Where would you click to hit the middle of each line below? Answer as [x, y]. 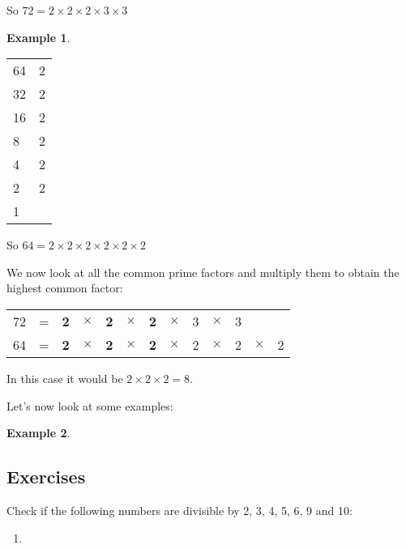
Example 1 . [38, 37]
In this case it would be [65, 378]
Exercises [46, 477]
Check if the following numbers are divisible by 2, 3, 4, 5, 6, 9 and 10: [179, 510]
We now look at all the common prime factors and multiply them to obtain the [203, 272]
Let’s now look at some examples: [90, 405]
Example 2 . [38, 433]
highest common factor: [65, 288]
